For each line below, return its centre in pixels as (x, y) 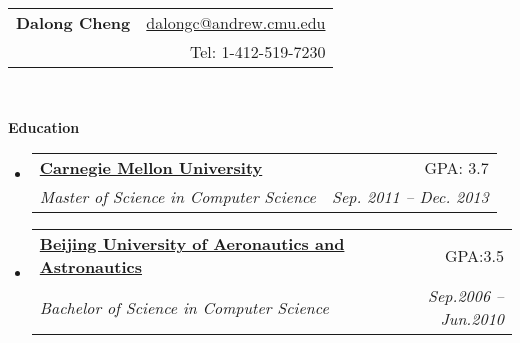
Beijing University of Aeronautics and (192, 244)
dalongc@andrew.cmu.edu (236, 22)
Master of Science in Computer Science (177, 197)
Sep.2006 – (465, 296)
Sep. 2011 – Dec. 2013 (410, 197)
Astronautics (90, 267)
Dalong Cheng (73, 22)
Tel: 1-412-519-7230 (257, 51)
